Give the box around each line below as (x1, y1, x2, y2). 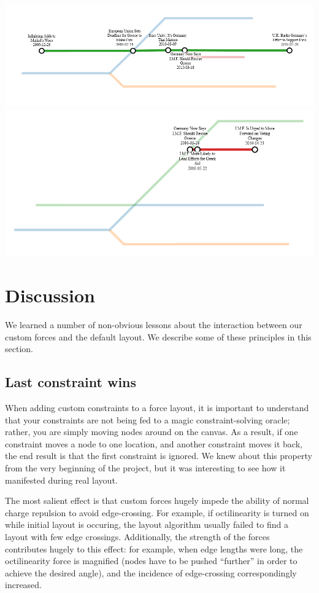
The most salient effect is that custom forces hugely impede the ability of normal (5, 494, 309, 507)
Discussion (5, 283, 95, 308)
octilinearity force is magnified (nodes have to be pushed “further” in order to (5, 554, 298, 567)
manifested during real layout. (5, 473, 118, 486)
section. (5, 342, 33, 355)
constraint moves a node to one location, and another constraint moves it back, (5, 437, 302, 450)
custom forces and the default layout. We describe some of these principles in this (5, 330, 312, 343)
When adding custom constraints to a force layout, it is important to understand (5, 401, 309, 414)
